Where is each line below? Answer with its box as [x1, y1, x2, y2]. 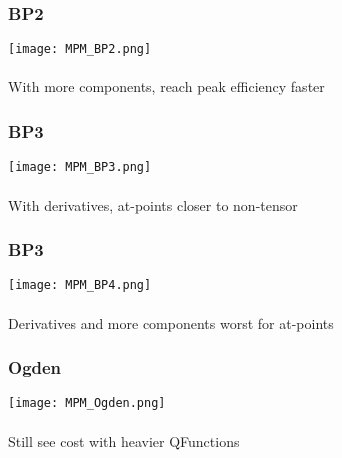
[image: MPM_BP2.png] [8, 42, 152, 57]
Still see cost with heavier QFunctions [8, 430, 240, 451]
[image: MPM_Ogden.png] [8, 396, 166, 411]
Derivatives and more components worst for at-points [8, 312, 334, 333]
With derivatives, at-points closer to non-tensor [8, 194, 298, 215]
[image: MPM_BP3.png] [8, 160, 152, 175]
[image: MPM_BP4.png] [8, 278, 152, 293]
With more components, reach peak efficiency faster [8, 76, 325, 97]
